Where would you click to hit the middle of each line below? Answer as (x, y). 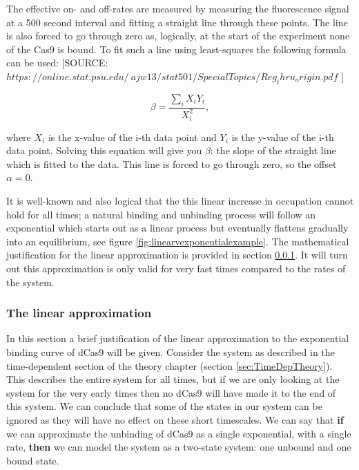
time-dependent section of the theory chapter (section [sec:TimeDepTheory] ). (169, 365)
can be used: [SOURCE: (57, 63)
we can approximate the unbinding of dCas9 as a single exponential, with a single (179, 433)
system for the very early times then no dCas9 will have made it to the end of (171, 392)
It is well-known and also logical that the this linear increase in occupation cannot (180, 201)
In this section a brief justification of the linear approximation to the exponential (178, 338)
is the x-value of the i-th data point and (132, 137)
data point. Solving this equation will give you (104, 150)
